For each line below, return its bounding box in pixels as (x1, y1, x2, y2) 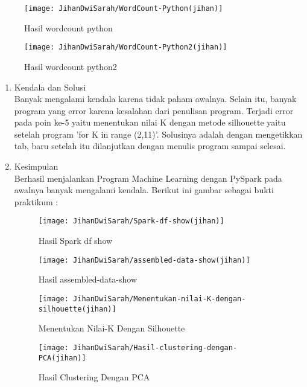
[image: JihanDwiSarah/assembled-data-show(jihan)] (38, 255, 250, 264)
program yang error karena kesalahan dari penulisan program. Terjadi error (14, 104, 294, 117)
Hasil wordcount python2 (24, 60, 117, 72)
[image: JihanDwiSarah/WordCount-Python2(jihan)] (24, 43, 227, 52)
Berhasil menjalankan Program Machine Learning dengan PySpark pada (14, 171, 282, 184)
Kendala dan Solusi (14, 80, 86, 93)
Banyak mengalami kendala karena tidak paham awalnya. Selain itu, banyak (14, 92, 297, 105)
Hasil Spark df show (38, 234, 113, 247)
